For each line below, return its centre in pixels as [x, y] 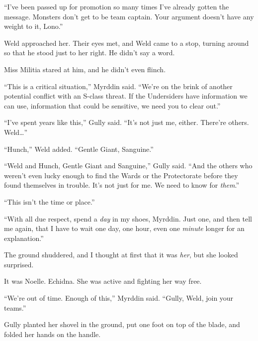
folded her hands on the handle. [52, 334]
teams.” [15, 307]
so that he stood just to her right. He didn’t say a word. [89, 53]
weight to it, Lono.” [34, 26]
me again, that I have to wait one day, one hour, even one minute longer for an [124, 228]
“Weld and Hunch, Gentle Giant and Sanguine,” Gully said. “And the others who [128, 166]
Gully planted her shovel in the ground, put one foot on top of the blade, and [122, 324]
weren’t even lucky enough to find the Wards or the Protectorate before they [121, 175]
